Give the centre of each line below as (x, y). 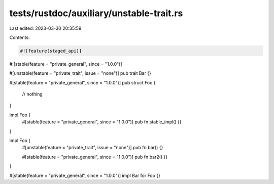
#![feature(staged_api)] (51, 51)
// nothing (32, 94)
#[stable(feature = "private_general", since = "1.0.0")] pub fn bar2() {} (95, 157)
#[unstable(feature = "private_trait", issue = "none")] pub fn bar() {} (93, 148)
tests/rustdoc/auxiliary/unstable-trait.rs (96, 13)
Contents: (20, 37)
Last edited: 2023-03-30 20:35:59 (45, 28)
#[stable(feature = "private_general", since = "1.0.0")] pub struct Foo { (82, 82)
